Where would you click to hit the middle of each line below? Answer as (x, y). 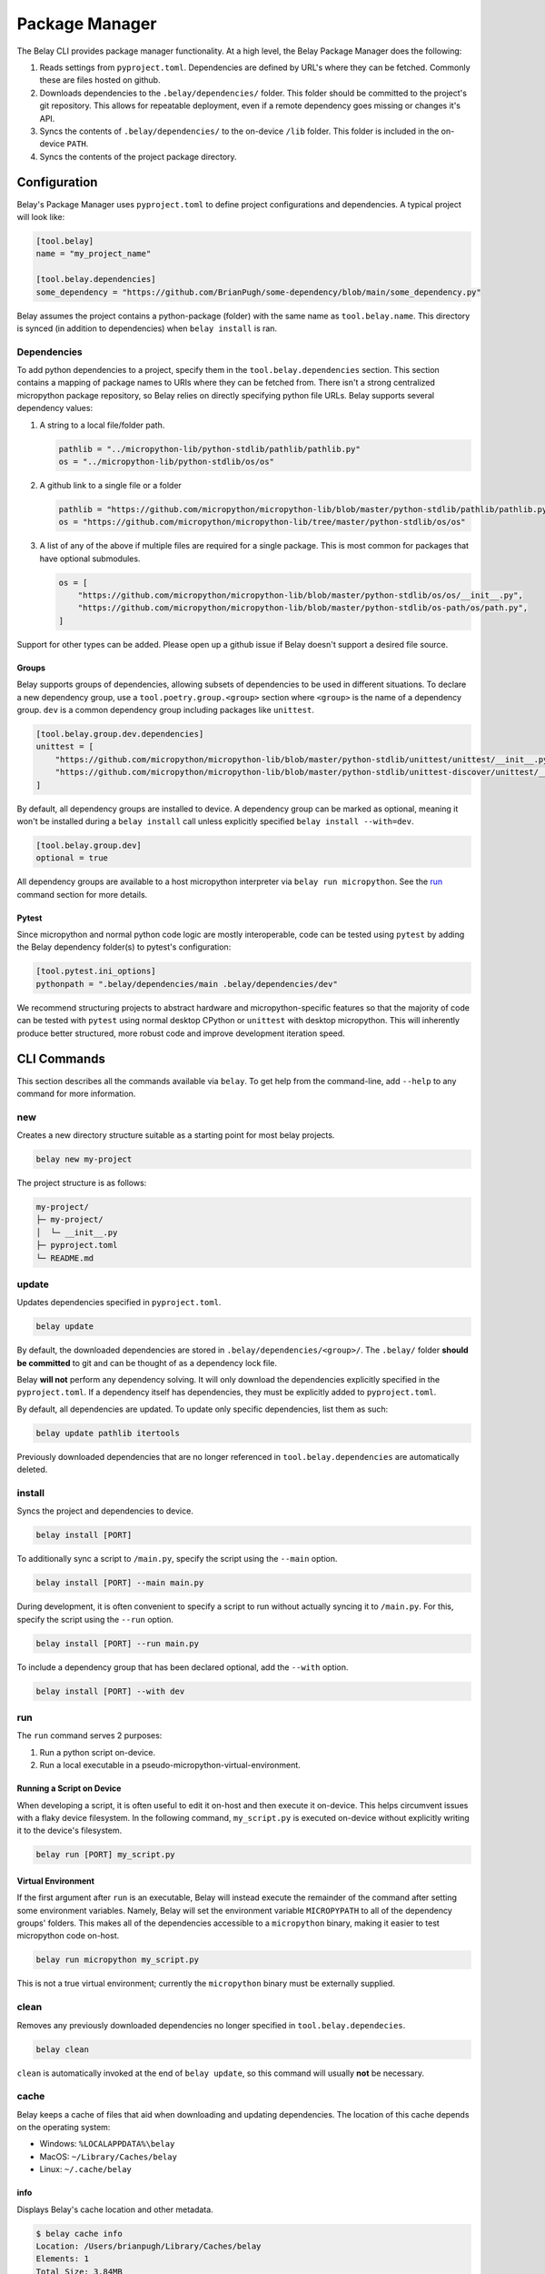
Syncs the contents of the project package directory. (138, 156)
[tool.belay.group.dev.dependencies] (120, 734)
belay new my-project (84, 1159)
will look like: (41, 216)
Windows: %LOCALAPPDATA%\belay (107, 2144)
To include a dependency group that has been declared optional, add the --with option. (183, 1667)
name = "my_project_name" (94, 254)
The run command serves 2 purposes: (89, 1736)
